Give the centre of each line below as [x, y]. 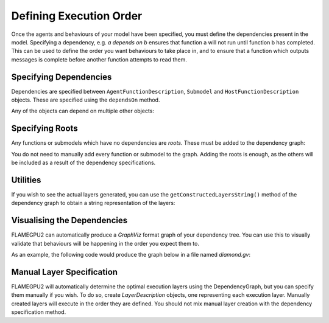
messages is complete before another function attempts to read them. [99, 59]
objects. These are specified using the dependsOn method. [86, 100]
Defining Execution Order [77, 16]
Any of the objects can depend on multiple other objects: [83, 111]
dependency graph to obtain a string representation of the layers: [93, 203]
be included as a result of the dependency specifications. [83, 163]
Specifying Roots [45, 129]
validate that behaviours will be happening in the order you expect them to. [105, 243]
